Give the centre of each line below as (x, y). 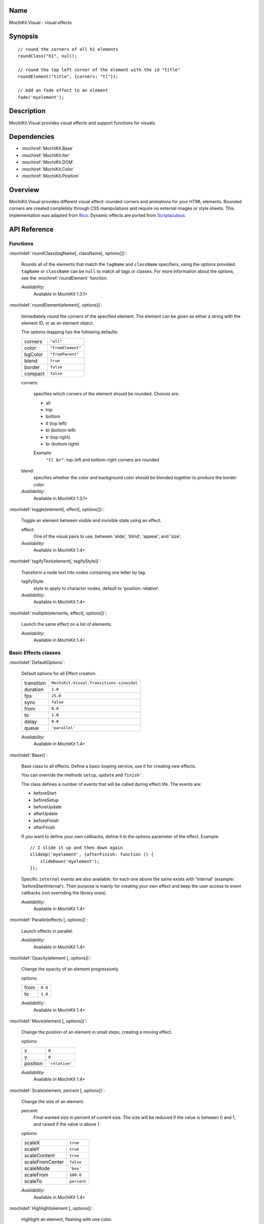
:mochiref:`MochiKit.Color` (48, 169)
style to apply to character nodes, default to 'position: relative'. (97, 588)
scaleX (32, 1143)
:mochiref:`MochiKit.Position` (51, 176)
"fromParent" (65, 354)
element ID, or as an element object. (58, 323)
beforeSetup (46, 800)
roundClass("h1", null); (47, 56)
